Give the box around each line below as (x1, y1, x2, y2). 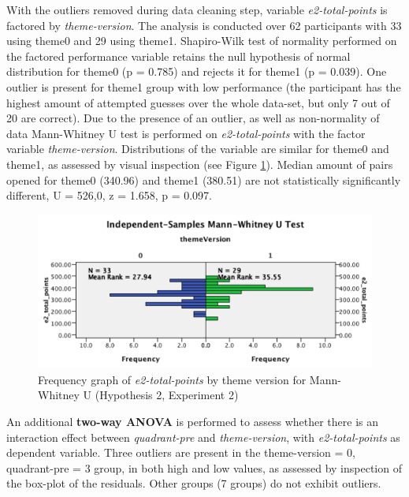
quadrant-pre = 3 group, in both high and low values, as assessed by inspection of (6, 459, 402, 476)
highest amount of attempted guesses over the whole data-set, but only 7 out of (6, 94, 390, 110)
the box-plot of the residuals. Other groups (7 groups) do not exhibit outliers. (6, 475, 381, 491)
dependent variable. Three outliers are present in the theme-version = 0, (6, 444, 356, 461)
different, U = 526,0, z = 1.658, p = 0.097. (6, 187, 212, 204)
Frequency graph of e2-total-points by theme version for (38, 371, 307, 387)
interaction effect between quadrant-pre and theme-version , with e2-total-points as (6, 428, 400, 445)
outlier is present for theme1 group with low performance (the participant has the (6, 78, 401, 95)
